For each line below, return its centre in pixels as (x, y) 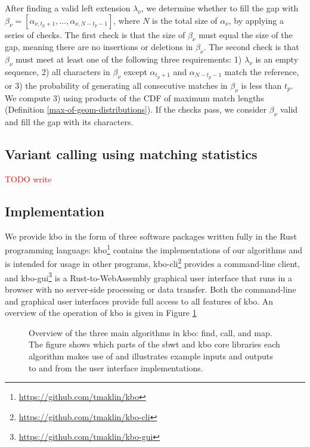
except (135, 71)
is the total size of (185, 20)
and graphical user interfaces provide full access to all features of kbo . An (139, 301)
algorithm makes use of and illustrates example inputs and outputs (151, 356)
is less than (261, 85)
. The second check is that (251, 47)
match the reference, (262, 71)
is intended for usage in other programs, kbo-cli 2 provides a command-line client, (153, 263)
